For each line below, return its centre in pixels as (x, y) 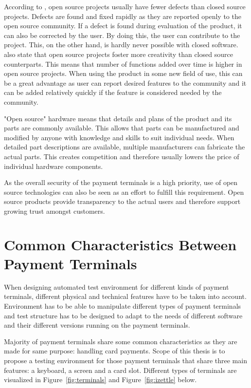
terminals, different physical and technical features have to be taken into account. (125, 296)
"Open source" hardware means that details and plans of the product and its (118, 118)
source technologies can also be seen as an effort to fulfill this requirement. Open (124, 192)
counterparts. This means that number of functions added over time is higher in (123, 64)
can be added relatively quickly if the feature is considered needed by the (113, 92)
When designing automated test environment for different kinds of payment (117, 286)
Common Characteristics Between (120, 244)
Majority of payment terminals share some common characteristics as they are (121, 341)
